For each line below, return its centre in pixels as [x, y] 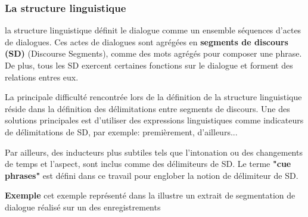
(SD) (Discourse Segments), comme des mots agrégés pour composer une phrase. [153, 53]
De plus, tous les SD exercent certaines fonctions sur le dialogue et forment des [149, 65]
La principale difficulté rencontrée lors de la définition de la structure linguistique [153, 97]
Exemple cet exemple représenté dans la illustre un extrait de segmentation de [150, 195]
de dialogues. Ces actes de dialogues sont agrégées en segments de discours [147, 41]
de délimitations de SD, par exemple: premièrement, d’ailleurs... [121, 131]
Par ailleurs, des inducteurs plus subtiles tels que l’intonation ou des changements [154, 152]
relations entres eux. [42, 77]
